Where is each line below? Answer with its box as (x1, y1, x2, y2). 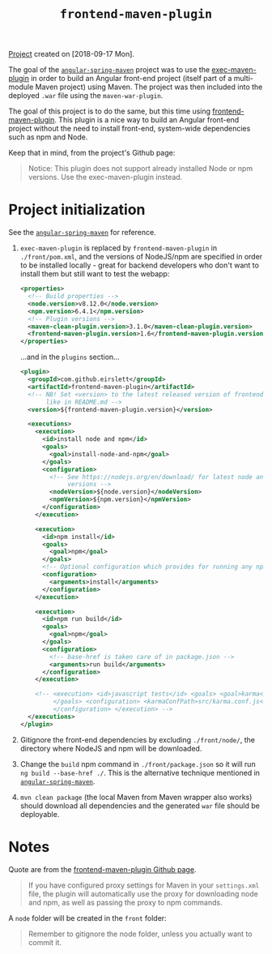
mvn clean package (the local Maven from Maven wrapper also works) (19, 792, 253, 802)
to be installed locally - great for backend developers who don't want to (19, 260, 259, 270)
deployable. (19, 809, 60, 819)
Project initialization (8, 201, 146, 219)
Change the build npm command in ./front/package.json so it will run (19, 759, 257, 768)
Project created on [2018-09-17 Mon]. (8, 49, 135, 59)
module (8, 82, 34, 92)
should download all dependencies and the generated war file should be (19, 801, 261, 811)
